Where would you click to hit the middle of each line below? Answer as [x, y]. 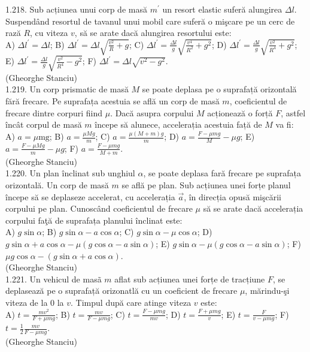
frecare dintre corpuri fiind [54, 112]
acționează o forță [240, 112]
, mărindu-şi [267, 291]
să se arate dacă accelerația [253, 208]
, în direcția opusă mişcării [232, 196]
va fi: [285, 124]
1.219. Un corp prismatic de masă [67, 89]
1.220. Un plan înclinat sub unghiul [70, 173]
